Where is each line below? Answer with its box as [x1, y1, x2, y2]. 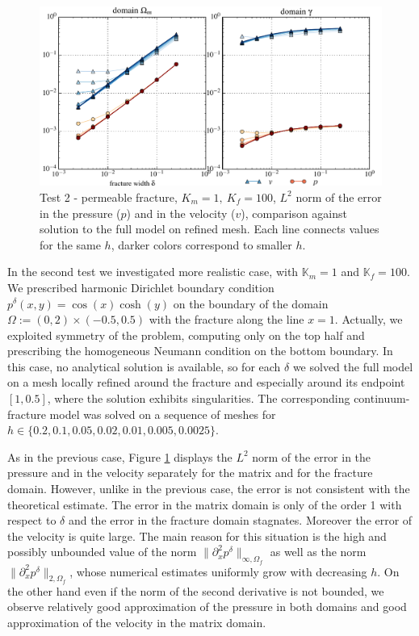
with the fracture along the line [149, 311, 304, 328]
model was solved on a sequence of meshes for [49, 405, 276, 422]
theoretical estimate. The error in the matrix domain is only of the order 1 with [7, 496, 402, 513]
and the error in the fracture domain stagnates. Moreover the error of [68, 512, 413, 529]
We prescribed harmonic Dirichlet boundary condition [7, 278, 274, 295]
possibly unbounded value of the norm [7, 543, 197, 560]
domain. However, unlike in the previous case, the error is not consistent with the [7, 480, 410, 497]
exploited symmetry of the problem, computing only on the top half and [7, 326, 365, 343]
